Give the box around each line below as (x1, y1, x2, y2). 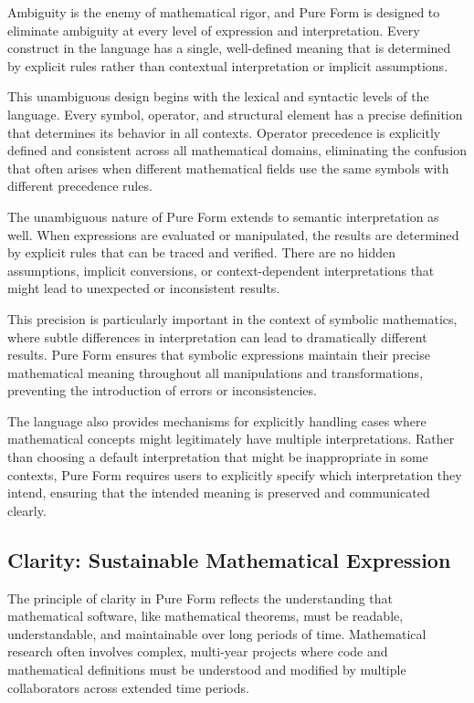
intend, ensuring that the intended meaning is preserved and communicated (7, 483, 430, 502)
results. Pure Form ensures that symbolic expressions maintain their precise (7, 345, 430, 364)
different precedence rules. (7, 176, 153, 195)
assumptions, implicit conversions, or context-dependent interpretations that (7, 260, 435, 279)
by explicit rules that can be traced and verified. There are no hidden (7, 243, 395, 262)
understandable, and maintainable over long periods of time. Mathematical (7, 624, 427, 643)
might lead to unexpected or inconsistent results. (7, 278, 280, 298)
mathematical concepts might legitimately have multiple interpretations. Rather (7, 429, 455, 448)
